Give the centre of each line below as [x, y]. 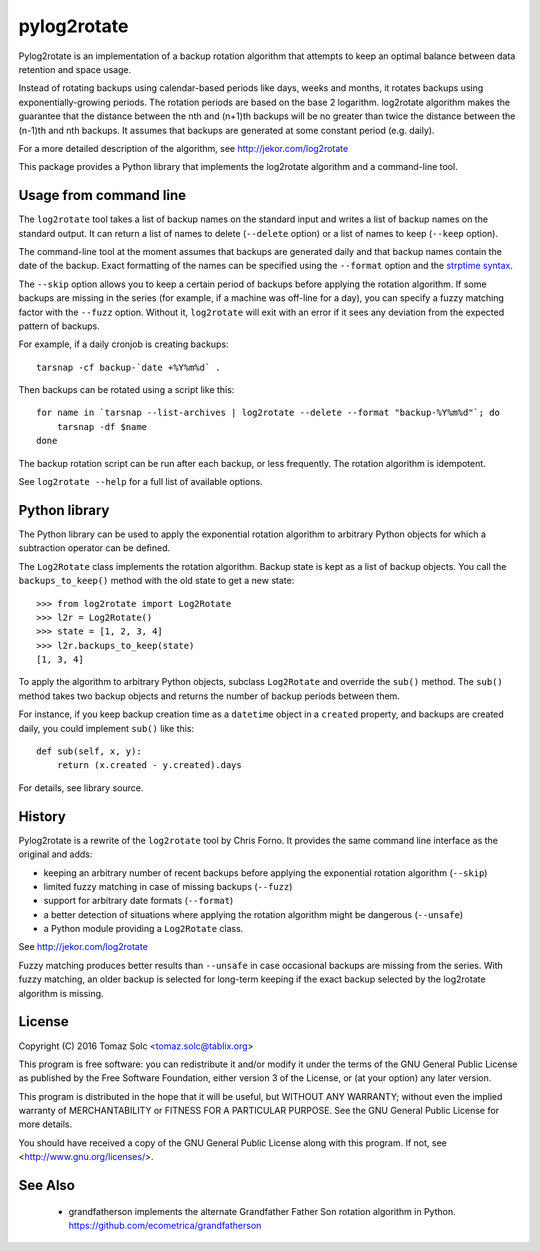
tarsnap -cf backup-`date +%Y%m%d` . [129, 367]
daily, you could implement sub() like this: [106, 728]
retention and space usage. [75, 69]
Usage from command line [102, 195]
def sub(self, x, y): [89, 751]
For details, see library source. [81, 787]
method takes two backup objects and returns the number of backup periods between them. [209, 696]
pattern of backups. [59, 326]
